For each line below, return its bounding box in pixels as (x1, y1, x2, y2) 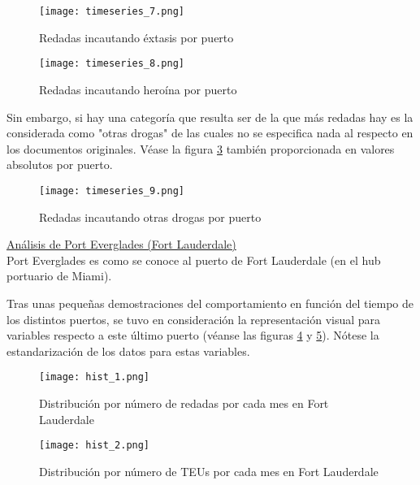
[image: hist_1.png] (39, 371, 150, 383)
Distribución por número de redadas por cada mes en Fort (39, 394, 329, 411)
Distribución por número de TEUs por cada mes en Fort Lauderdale (39, 462, 379, 479)
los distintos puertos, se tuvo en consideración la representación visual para (6, 310, 381, 327)
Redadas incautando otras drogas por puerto (39, 208, 262, 225)
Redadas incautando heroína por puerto (39, 80, 237, 97)
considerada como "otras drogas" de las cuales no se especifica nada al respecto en (6, 124, 414, 141)
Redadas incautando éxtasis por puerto (39, 28, 234, 45)
